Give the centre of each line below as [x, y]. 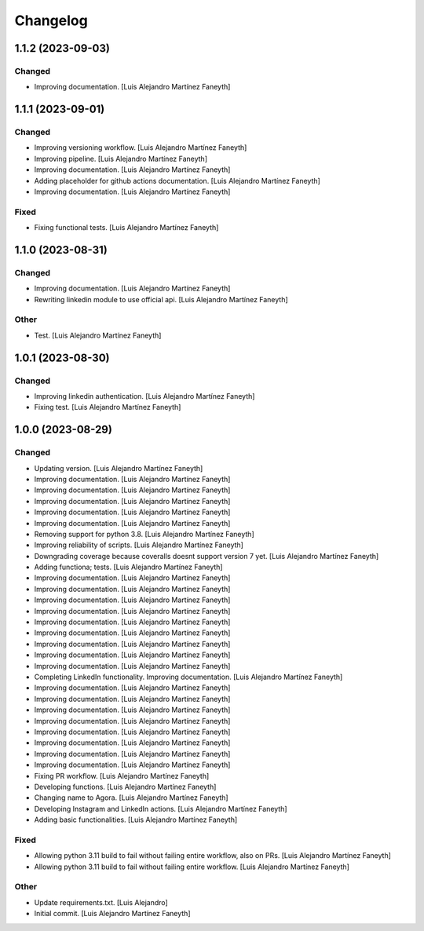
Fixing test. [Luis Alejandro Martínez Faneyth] [108, 407]
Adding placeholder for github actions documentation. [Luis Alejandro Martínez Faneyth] [177, 181]
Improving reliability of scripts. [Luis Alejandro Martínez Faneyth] [139, 545]
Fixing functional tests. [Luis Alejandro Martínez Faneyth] [126, 228]
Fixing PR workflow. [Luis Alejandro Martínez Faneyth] [122, 776]
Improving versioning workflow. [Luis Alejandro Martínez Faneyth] [141, 148]
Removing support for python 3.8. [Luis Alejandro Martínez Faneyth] [144, 534]
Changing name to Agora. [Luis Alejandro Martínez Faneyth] [131, 798]
